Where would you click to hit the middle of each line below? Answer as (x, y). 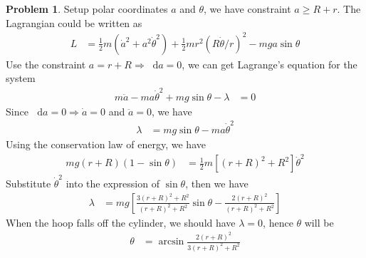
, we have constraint (247, 9)
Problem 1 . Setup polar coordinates (87, 9)
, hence (278, 222)
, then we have (217, 184)
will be (319, 222)
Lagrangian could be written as (74, 22)
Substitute (28, 184)
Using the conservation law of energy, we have (106, 144)
